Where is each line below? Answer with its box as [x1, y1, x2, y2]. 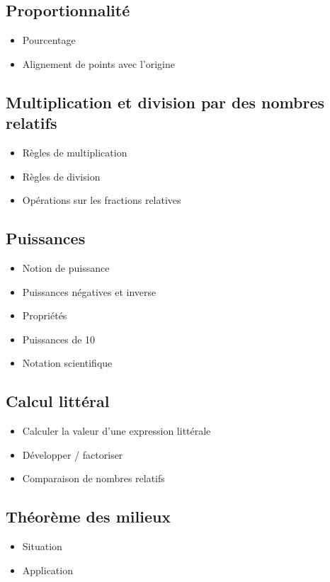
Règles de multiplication [22, 144, 127, 159]
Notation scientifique [22, 355, 113, 370]
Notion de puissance [22, 260, 110, 275]
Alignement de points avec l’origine [22, 56, 175, 71]
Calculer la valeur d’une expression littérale [22, 423, 211, 438]
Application [22, 562, 73, 577]
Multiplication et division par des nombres [6, 91, 325, 113]
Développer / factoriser [22, 447, 123, 462]
